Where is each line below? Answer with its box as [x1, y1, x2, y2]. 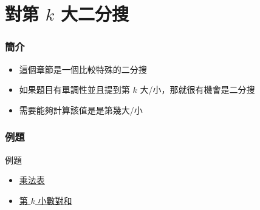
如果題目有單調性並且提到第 [19, 83, 130, 96]
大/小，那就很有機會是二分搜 [140, 83, 255, 96]
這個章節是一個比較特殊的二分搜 [19, 63, 147, 75]
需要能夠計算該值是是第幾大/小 [19, 103, 143, 116]
